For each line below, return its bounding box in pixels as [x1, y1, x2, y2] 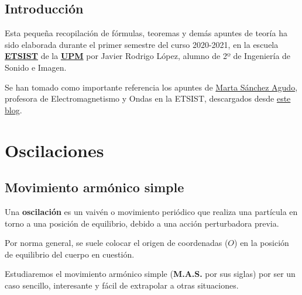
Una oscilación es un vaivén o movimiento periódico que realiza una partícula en [5, 205, 298, 217]
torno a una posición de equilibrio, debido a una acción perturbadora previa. [5, 217, 279, 229]
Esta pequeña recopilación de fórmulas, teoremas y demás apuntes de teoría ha [5, 27, 287, 39]
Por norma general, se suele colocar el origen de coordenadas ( [5, 237, 228, 249]
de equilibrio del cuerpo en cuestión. [5, 248, 135, 260]
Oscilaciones [5, 138, 104, 162]
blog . [5, 103, 22, 116]
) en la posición [234, 237, 289, 249]
